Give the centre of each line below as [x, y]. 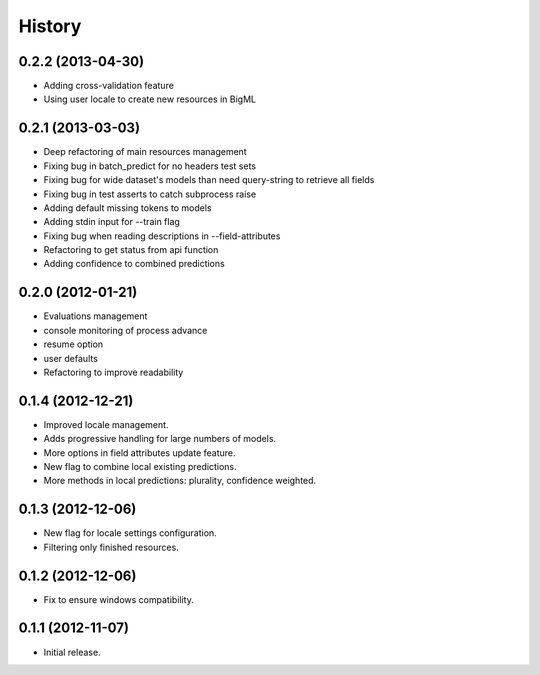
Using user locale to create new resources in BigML [150, 99]
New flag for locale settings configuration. [130, 533]
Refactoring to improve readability [113, 372]
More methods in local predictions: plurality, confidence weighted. [180, 481]
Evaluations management [95, 316]
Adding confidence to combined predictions [134, 264]
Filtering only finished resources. [111, 547]
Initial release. [72, 652]
